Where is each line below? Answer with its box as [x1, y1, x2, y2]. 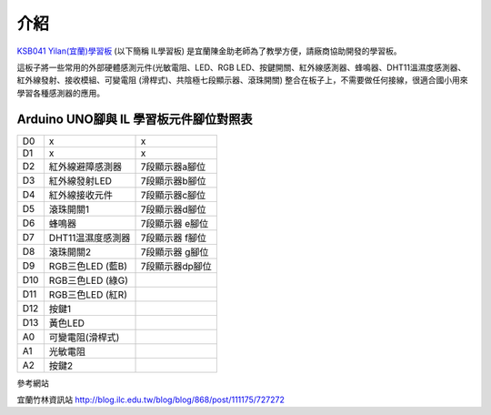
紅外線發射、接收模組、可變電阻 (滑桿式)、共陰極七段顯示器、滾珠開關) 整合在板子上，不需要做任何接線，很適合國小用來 [16, 75, 468, 86]
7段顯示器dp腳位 [140, 259, 213, 272]
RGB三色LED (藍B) [48, 259, 127, 272]
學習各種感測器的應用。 [16, 87, 105, 98]
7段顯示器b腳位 [140, 174, 206, 187]
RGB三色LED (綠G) [48, 274, 129, 287]
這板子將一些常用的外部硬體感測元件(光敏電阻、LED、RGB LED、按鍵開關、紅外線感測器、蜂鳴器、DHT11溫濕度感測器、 [16, 62, 466, 73]
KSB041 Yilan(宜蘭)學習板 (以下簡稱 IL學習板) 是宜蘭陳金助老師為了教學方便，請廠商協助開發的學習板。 [16, 46, 402, 56]
